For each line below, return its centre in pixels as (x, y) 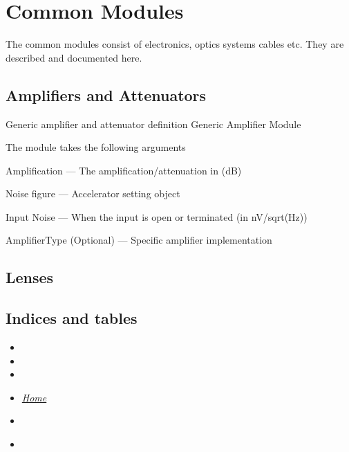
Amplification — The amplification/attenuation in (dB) (124, 170)
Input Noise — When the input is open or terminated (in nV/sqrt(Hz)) (157, 216)
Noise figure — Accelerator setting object (93, 193)
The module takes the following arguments (96, 147)
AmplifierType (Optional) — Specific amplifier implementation (139, 240)
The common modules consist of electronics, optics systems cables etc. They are (175, 44)
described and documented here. (74, 57)
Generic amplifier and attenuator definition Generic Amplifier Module (153, 124)
